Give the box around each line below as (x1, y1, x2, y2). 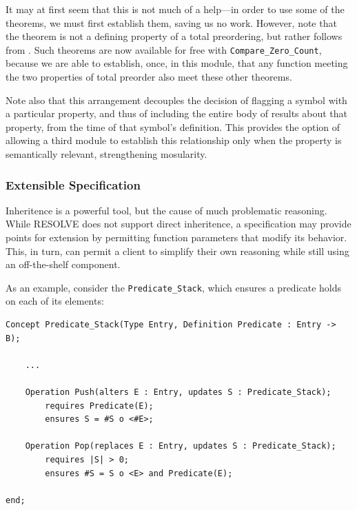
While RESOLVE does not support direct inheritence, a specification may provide (6, 216, 351, 231)
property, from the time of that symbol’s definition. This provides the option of (6, 119, 340, 134)
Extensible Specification (6, 176, 141, 193)
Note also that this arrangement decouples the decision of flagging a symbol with (6, 92, 347, 107)
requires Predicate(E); (45, 400, 154, 411)
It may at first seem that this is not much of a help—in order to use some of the (6, 2, 345, 16)
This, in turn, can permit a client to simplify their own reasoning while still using (6, 243, 349, 258)
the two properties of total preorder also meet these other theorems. (6, 70, 292, 84)
